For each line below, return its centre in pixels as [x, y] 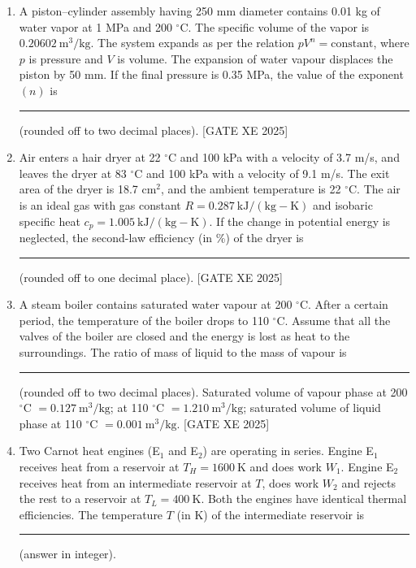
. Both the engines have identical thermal [304, 499]
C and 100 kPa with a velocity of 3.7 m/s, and [284, 157]
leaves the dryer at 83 [73, 173]
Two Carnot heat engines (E [89, 451]
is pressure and [66, 58]
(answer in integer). [67, 554]
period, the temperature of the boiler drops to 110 [144, 320]
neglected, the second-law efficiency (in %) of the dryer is [161, 237]
